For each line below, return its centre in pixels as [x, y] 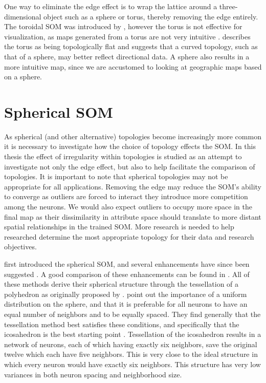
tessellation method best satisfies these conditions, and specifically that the [122, 324]
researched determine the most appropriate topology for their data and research [129, 236]
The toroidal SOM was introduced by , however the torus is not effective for [123, 26]
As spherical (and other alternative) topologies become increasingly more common [133, 136]
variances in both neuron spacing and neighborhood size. [93, 374]
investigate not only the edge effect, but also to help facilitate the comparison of [130, 166]
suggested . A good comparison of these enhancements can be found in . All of [127, 274]
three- [228, 6]
